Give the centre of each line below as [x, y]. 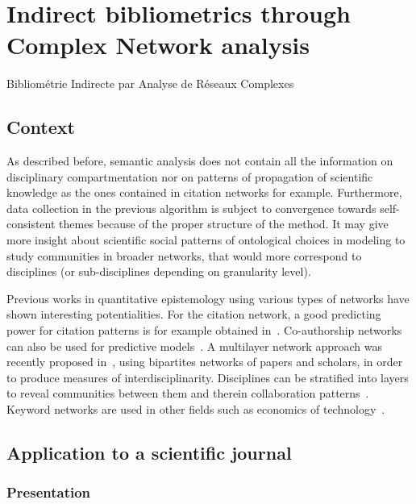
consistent [31, 224]
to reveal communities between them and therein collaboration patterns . [188, 393]
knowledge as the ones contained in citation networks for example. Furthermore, [204, 192]
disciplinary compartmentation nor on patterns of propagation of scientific [190, 176]
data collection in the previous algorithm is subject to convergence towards [191, 208]
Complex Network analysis [158, 45]
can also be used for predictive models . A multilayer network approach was [194, 346]
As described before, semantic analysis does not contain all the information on [200, 161]
